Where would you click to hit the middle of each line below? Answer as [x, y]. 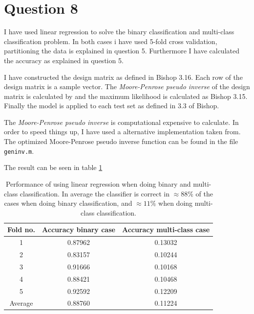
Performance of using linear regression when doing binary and [98, 183]
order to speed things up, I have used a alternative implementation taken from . [122, 132]
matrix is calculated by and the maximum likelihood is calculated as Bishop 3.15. [126, 96]
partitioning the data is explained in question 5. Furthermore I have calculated [122, 51]
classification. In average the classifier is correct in [95, 193]
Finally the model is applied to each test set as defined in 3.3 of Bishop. [112, 106]
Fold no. [21, 229]
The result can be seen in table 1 [53, 167]
